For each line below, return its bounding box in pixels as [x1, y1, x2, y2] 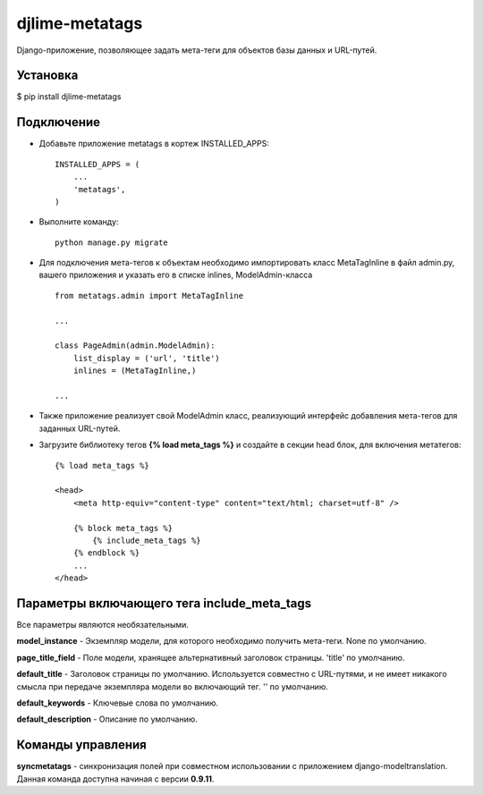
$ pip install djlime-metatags [16, 91, 122, 102]
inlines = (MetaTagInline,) [72, 366, 197, 376]
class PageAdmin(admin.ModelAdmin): [55, 341, 216, 351]
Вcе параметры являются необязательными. [16, 619, 190, 630]
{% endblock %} [72, 548, 140, 558]
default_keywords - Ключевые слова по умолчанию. [16, 698, 219, 708]
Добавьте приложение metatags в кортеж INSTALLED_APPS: [38, 139, 270, 149]
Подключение [16, 114, 101, 130]
